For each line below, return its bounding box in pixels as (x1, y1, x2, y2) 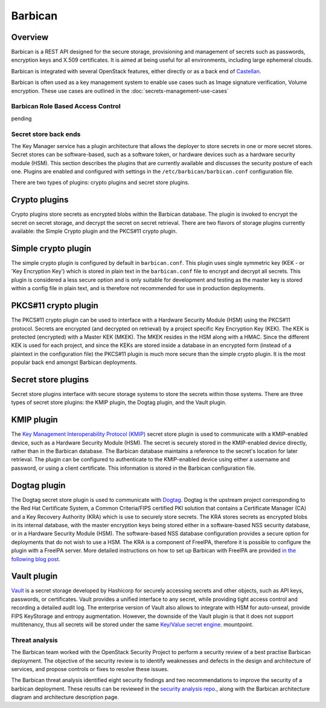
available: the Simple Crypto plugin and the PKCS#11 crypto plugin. (11, 227, 177, 235)
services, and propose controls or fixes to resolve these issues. (11, 665, 169, 672)
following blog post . (11, 555, 60, 562)
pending (11, 115, 32, 122)
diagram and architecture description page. (11, 693, 119, 701)
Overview (11, 32, 49, 42)
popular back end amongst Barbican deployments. (11, 359, 137, 366)
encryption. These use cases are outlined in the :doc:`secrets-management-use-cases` (11, 87, 229, 94)
